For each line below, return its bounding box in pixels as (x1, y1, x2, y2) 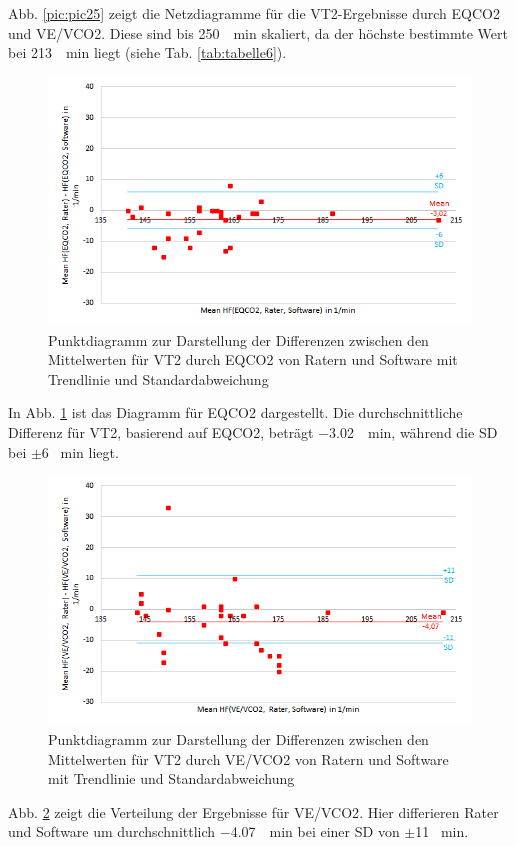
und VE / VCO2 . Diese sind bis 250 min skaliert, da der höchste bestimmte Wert (8, 22, 508, 43)
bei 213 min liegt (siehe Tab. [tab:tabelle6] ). (8, 42, 287, 63)
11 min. (415, 821, 469, 842)
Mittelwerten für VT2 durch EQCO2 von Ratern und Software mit (48, 349, 458, 370)
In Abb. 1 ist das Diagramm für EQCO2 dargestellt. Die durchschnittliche (8, 402, 463, 423)
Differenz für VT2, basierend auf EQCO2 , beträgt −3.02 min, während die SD (8, 422, 498, 442)
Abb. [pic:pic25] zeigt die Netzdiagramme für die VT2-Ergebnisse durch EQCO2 (8, 3, 500, 23)
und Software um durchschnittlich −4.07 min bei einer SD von (8, 821, 400, 842)
